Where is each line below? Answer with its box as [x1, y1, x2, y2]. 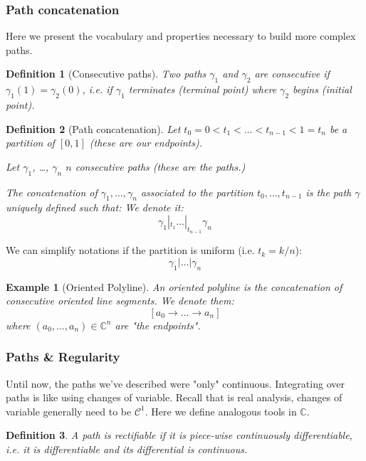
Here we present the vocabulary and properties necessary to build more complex [6, 28, 356, 43]
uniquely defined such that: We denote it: [6, 200, 184, 215]
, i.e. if [82, 82, 113, 97]
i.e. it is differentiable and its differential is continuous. [6, 441, 248, 456]
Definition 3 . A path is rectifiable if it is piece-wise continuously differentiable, [6, 428, 352, 443]
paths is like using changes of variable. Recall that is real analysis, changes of [6, 390, 343, 405]
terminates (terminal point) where [128, 82, 277, 97]
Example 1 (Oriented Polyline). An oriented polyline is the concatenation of [6, 279, 343, 294]
